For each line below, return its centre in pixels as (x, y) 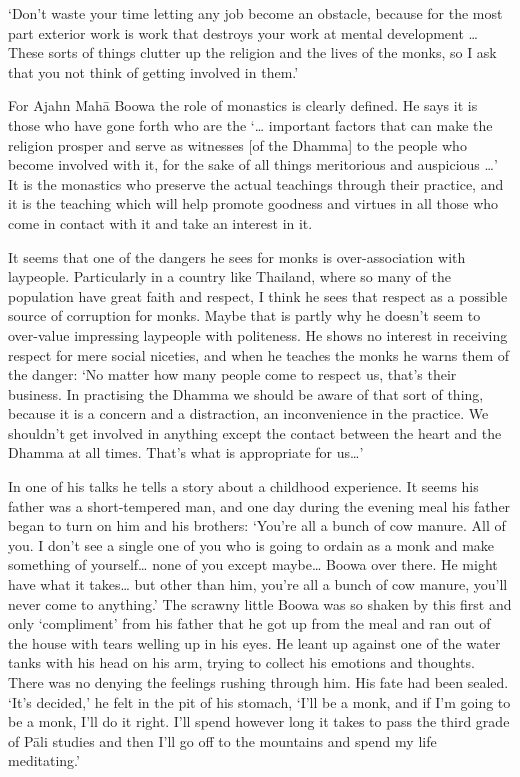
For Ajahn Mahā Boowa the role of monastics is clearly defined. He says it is (243, 105)
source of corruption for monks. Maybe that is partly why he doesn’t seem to (244, 315)
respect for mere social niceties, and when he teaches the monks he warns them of (259, 354)
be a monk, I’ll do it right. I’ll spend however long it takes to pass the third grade (259, 721)
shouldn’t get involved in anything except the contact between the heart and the (255, 432)
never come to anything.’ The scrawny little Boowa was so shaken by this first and (260, 603)
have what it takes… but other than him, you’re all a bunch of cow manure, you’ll (258, 584)
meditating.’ (44, 760)
